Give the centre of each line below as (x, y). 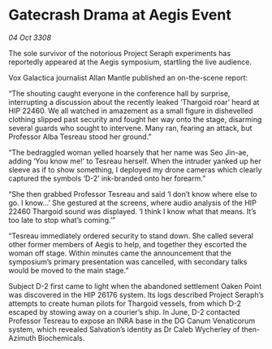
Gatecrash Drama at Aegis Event (120, 15)
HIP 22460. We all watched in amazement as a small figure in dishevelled (131, 111)
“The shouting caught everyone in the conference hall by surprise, (119, 93)
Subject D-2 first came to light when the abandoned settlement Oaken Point (135, 286)
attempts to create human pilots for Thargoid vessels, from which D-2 (125, 303)
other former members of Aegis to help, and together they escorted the (128, 244)
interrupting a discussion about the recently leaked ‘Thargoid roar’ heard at (134, 102)
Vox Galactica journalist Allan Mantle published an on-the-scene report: (128, 77)
